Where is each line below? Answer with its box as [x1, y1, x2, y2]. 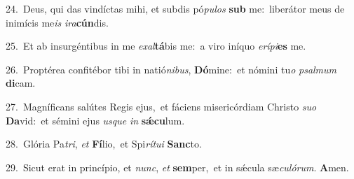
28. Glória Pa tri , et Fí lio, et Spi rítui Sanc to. [6, 136, 202, 151]
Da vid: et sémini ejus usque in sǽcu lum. [6, 113, 185, 127]
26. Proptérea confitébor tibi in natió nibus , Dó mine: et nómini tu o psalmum [6, 62, 337, 76]
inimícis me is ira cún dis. [6, 15, 109, 29]
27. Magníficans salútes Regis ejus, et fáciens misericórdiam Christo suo [6, 99, 317, 113]
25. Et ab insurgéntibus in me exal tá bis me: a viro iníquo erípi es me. [6, 38, 306, 53]
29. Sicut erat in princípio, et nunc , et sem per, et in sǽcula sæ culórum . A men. [6, 159, 349, 174]
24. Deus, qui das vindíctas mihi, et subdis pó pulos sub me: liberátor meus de [6, 1, 345, 15]
